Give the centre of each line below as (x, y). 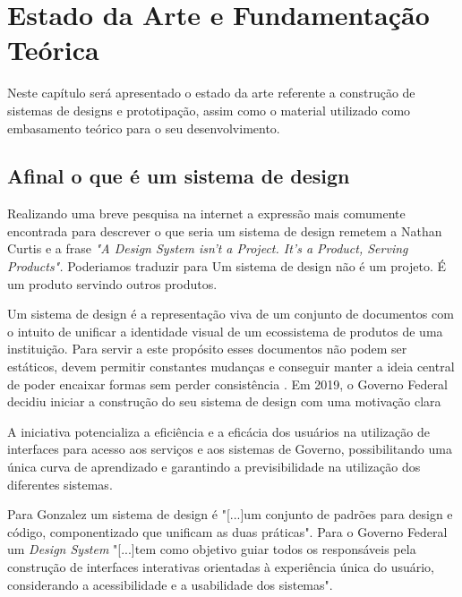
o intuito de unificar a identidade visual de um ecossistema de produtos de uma (225, 331)
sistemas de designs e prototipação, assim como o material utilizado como (209, 110)
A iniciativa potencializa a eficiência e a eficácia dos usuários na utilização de (218, 431)
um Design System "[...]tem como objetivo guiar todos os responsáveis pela (212, 549)
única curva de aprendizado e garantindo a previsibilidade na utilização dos (214, 467)
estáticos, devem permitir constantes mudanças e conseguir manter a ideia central (231, 367)
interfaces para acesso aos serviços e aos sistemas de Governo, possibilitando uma (230, 449)
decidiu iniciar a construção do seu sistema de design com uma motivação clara (224, 401)
